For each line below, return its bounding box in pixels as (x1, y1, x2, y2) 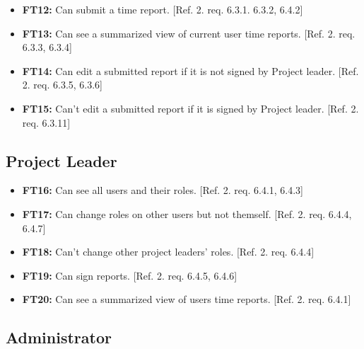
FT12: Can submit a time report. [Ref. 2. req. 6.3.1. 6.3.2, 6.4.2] (22, 2, 303, 16)
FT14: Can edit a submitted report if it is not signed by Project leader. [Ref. (22, 63, 359, 78)
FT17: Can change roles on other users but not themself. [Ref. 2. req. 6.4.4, (22, 206, 352, 221)
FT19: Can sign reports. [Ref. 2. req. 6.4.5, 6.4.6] (22, 268, 237, 282)
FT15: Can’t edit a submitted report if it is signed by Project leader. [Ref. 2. (22, 101, 359, 115)
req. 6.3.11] (22, 115, 71, 130)
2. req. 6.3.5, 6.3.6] (22, 77, 103, 92)
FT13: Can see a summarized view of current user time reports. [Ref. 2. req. (22, 25, 356, 40)
